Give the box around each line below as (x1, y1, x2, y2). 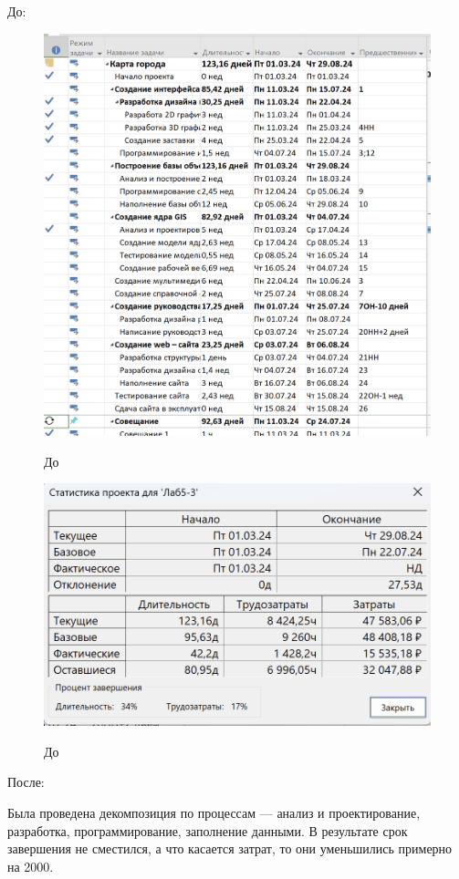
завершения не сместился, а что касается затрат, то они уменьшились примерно (7, 839, 453, 858)
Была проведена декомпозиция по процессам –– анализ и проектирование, (7, 803, 421, 822)
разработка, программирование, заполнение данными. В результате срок (7, 821, 408, 840)
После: (7, 772, 45, 791)
